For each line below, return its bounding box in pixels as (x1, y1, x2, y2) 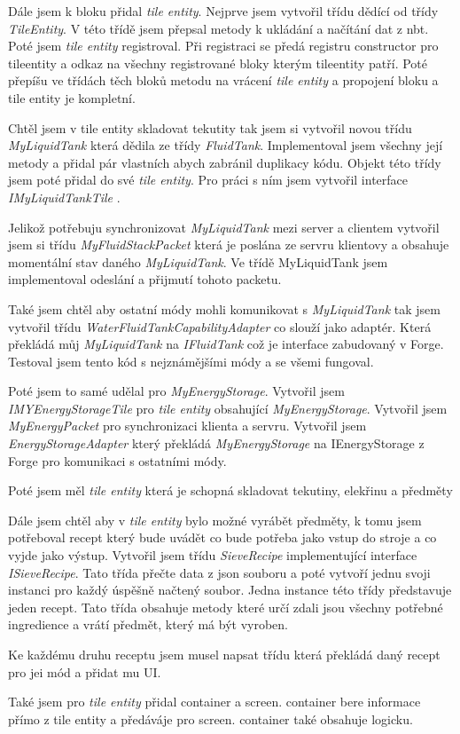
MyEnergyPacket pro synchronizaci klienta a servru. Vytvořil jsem (8, 416, 367, 435)
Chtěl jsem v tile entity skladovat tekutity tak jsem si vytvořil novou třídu (8, 118, 412, 137)
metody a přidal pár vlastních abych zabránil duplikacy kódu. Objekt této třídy (8, 153, 441, 171)
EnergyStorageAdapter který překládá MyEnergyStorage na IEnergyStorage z (8, 434, 425, 453)
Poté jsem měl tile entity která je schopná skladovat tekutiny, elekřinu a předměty (8, 481, 453, 500)
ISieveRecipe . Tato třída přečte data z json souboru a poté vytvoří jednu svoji (8, 563, 431, 581)
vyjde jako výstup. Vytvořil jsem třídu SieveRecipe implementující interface (8, 546, 417, 564)
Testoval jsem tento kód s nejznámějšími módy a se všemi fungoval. (8, 351, 374, 370)
